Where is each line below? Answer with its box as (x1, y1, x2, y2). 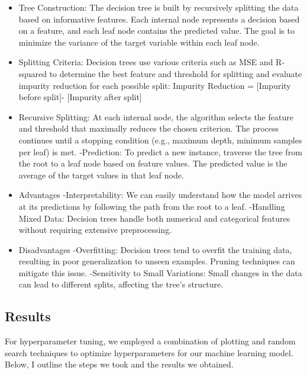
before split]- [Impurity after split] (18, 91, 142, 103)
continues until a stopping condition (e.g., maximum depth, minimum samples (18, 133, 302, 146)
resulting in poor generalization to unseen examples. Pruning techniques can (18, 255, 295, 267)
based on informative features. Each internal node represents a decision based (18, 12, 300, 25)
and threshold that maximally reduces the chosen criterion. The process (18, 122, 279, 135)
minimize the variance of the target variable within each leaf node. (18, 36, 260, 48)
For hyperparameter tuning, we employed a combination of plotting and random (5, 335, 296, 347)
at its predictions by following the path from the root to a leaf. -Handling (18, 200, 285, 212)
